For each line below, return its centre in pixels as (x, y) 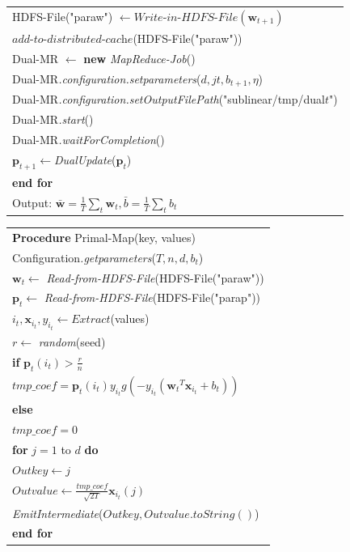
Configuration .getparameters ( (84, 257)
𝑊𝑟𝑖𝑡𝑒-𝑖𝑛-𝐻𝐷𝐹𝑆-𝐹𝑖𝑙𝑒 (186, 17)
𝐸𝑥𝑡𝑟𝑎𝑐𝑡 (91, 320)
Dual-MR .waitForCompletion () (89, 140)
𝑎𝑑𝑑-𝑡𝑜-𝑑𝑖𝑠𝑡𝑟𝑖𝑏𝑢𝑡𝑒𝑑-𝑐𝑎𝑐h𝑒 (73, 40)
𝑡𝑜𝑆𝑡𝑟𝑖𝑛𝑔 (214, 514)
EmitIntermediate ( (58, 513)
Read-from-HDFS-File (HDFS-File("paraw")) (155, 277)
